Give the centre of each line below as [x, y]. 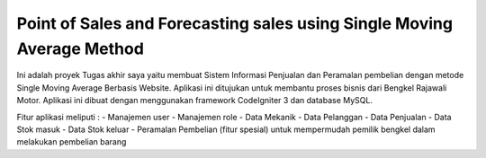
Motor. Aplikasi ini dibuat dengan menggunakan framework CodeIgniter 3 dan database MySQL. [195, 101]
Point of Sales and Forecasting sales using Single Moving [235, 23]
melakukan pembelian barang [72, 142]
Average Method [80, 48]
